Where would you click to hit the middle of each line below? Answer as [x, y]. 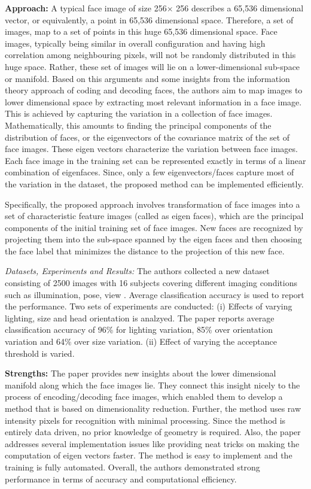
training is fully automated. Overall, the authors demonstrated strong [132, 467]
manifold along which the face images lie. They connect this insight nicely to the [153, 385]
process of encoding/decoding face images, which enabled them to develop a [144, 397]
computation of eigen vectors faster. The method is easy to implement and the [149, 455]
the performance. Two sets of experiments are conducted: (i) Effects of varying [149, 306]
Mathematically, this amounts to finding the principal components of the [138, 125]
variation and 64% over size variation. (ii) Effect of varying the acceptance [141, 341]
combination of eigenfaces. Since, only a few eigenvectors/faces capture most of [150, 172]
